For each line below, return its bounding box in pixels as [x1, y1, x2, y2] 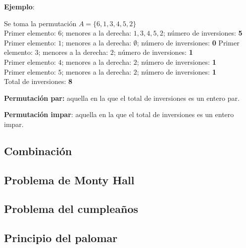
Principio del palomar [4, 230, 118, 246]
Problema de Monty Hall [4, 172, 135, 187]
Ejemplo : [4, 1, 35, 11]
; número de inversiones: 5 [163, 28, 243, 38]
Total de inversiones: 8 [4, 76, 73, 86]
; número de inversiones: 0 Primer [137, 37, 240, 47]
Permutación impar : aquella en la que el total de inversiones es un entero [4, 109, 234, 120]
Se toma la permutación [4, 18, 77, 28]
